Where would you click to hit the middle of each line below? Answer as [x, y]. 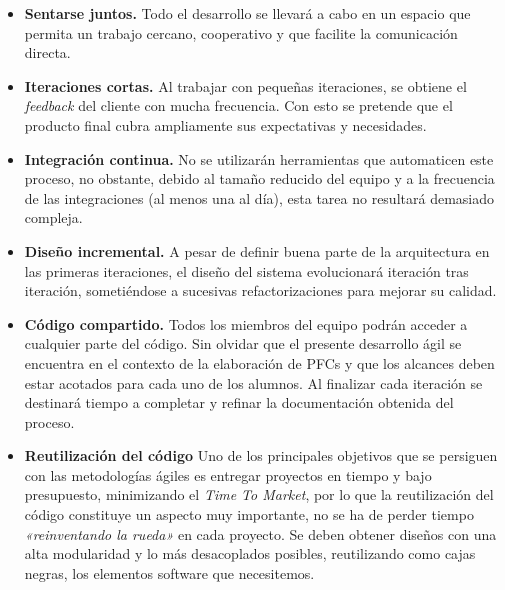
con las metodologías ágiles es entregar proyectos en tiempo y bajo [228, 474]
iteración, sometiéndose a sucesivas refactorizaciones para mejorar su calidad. [260, 290]
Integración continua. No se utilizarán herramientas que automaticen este [259, 158]
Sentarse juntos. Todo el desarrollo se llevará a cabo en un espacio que [247, 13]
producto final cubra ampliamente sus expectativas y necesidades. [225, 124]
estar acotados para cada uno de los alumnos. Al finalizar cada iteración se [253, 382]
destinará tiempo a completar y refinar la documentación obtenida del [239, 402]
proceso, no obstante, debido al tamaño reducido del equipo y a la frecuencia [259, 178]
